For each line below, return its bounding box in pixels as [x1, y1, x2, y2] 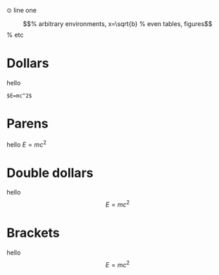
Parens [6, 116, 49, 132]
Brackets [6, 225, 61, 241]
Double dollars [6, 165, 94, 181]
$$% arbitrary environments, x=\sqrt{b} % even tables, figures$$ [23, 20, 213, 28]
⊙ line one [6, 6, 37, 14]
